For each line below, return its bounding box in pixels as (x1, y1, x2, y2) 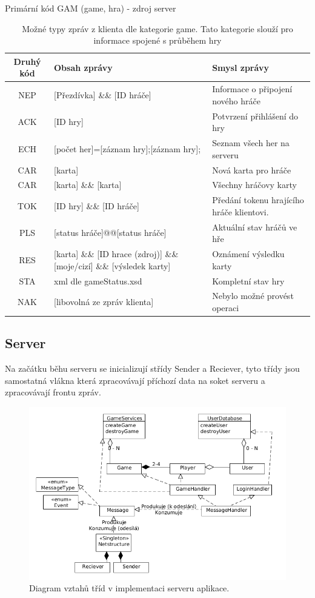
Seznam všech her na (212, 136, 290, 149)
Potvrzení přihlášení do (212, 109, 299, 122)
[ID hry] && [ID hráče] (54, 200, 139, 212)
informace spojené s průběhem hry (93, 34, 222, 47)
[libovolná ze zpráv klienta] (54, 295, 154, 308)
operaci (212, 301, 239, 314)
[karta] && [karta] (54, 178, 122, 191)
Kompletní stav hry (212, 274, 285, 287)
